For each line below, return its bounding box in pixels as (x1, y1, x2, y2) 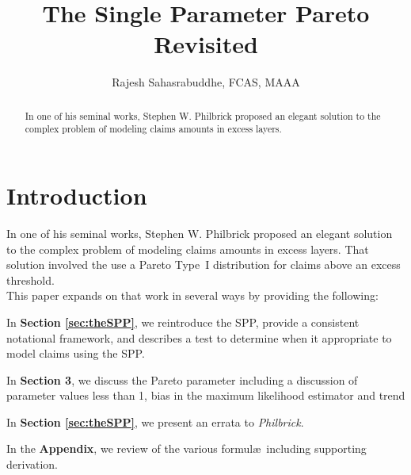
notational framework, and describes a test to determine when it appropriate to (6, 329, 392, 346)
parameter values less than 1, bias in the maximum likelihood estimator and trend (6, 387, 405, 404)
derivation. (6, 456, 59, 473)
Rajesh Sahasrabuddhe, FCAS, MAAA (112, 74, 300, 90)
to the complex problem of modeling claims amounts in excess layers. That (6, 240, 369, 257)
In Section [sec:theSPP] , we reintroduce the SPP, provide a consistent (6, 313, 360, 330)
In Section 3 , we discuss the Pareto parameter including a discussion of (6, 371, 358, 388)
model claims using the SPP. (6, 345, 145, 362)
